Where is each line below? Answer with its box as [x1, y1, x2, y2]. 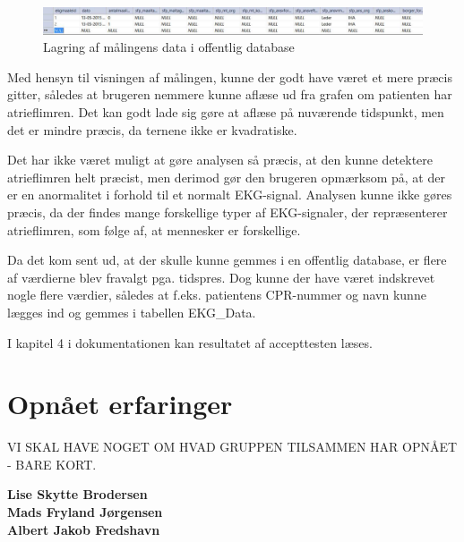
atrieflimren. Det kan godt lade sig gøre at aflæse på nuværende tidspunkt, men [7, 103, 444, 122]
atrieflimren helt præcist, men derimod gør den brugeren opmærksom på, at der [7, 167, 445, 186]
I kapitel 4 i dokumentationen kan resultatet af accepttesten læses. [7, 333, 373, 351]
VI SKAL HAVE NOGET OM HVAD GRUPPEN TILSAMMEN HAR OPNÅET [7, 437, 458, 456]
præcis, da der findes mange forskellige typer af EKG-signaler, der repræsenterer [7, 202, 448, 221]
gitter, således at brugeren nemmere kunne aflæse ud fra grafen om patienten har [7, 85, 452, 104]
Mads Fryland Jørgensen [7, 503, 163, 521]
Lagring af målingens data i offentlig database [43, 38, 295, 56]
